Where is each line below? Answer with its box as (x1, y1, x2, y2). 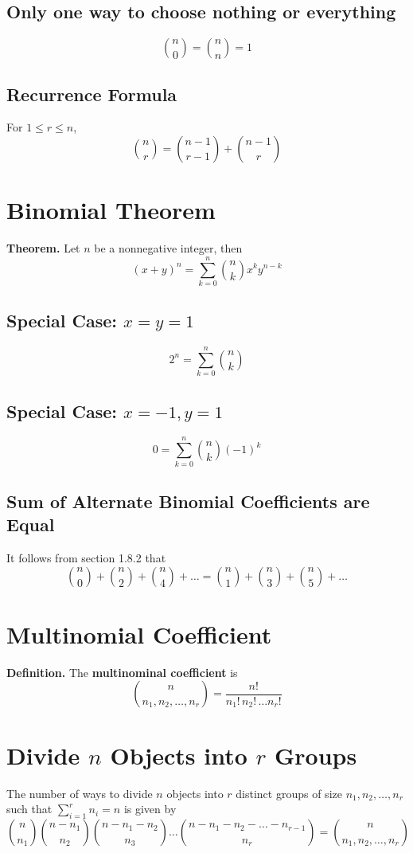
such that (6, 800, 53, 817)
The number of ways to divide (6, 785, 153, 801)
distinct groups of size (236, 785, 342, 801)
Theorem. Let (6, 240, 80, 256)
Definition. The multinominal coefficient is (6, 663, 238, 680)
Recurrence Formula (6, 81, 177, 106)
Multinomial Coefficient (6, 617, 272, 650)
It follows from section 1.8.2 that (6, 550, 166, 566)
